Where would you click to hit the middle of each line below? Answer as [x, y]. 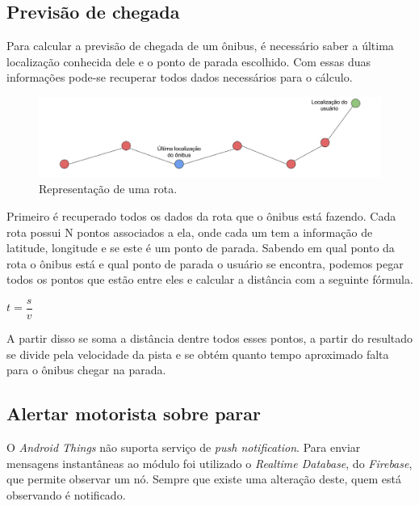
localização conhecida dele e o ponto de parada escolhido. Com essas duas [189, 61]
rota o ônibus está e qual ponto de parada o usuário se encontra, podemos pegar [205, 263]
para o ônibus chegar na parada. [86, 370]
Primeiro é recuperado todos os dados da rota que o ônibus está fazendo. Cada [201, 215]
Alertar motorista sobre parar [134, 413]
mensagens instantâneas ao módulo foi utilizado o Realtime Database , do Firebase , [209, 463]
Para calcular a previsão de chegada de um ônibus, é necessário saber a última [200, 46]
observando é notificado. [66, 494]
